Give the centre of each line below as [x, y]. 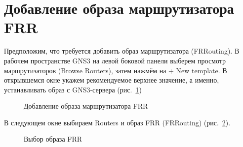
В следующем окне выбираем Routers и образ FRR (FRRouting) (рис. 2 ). [117, 122]
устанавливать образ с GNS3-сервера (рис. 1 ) [73, 89]
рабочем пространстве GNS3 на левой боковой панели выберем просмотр [115, 60]
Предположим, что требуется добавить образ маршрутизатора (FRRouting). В [122, 51]
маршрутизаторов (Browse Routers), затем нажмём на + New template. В [116, 70]
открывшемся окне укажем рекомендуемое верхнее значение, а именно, [112, 80]
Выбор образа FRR [53, 139]
